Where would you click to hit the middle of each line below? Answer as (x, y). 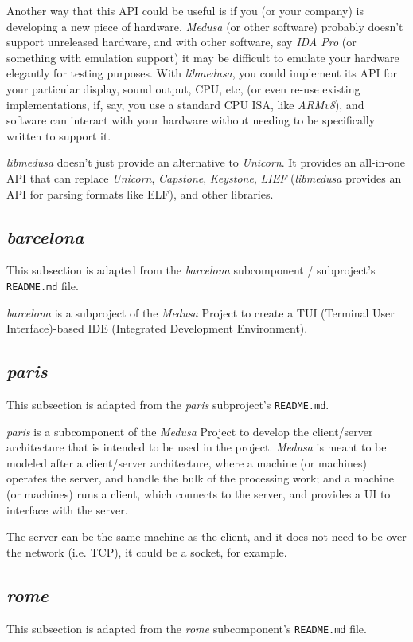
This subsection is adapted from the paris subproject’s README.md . (168, 404)
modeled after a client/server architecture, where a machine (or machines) (187, 462)
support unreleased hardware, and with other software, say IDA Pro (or (181, 42)
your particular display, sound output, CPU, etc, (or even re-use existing (183, 88)
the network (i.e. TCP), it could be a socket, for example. (147, 551)
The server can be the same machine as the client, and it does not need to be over (206, 536)
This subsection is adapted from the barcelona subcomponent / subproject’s (191, 270)
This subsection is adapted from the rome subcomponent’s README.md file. (187, 628)
